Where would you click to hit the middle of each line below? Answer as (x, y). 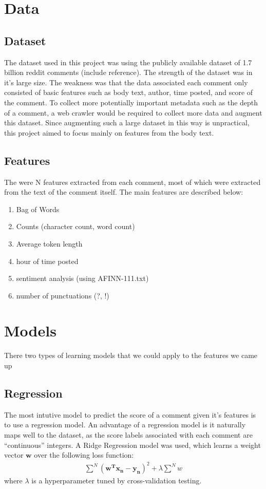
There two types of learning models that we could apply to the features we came (131, 355)
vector (14, 455)
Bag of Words (38, 209)
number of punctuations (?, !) (63, 295)
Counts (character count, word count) (75, 226)
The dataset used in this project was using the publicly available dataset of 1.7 (128, 62)
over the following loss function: (84, 455)
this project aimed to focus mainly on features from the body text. (109, 132)
